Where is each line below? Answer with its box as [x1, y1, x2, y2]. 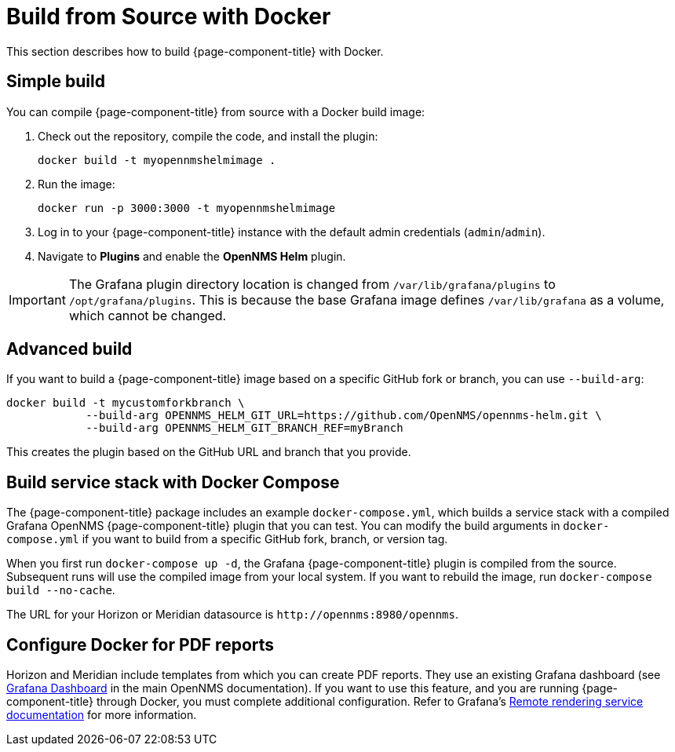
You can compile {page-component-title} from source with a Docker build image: [6, 104, 425, 119]
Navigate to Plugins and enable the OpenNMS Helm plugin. [38, 249, 346, 263]
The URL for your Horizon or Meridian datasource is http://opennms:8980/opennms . [6, 608, 458, 622]
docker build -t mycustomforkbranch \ [6, 396, 245, 410]
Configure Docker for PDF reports [6, 634, 275, 655]
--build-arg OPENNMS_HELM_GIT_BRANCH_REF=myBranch [86, 422, 403, 435]
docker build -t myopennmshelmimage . [38, 153, 276, 166]
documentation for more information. [6, 708, 197, 722]
